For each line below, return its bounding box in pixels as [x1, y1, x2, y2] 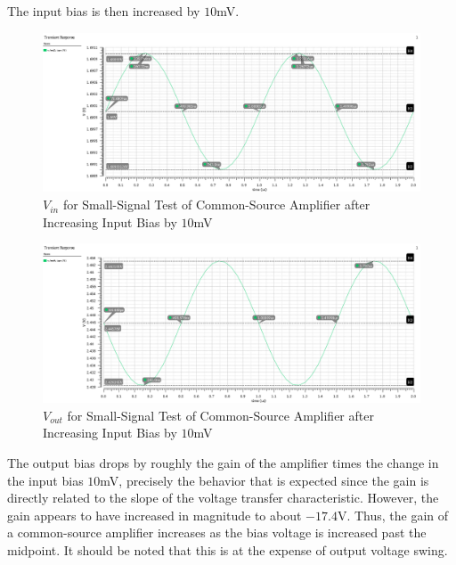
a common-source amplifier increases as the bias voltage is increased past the [7, 523, 427, 542]
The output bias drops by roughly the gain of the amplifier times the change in [7, 453, 439, 471]
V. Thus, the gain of [337, 505, 449, 524]
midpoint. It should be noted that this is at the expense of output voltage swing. [7, 540, 448, 559]
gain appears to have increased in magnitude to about [7, 505, 302, 524]
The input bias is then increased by [7, 2, 200, 20]
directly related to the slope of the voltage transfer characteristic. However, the [7, 488, 439, 507]
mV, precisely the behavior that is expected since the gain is [100, 471, 429, 489]
